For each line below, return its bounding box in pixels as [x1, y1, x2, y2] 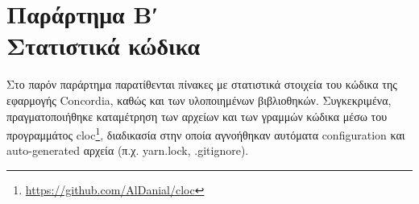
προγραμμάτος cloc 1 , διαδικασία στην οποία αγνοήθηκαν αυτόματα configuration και [6, 124, 405, 143]
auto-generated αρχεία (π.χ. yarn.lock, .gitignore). [6, 142, 249, 159]
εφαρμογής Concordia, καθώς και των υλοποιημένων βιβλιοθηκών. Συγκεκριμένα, [6, 91, 392, 108]
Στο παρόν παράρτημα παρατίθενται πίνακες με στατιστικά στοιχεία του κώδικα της [6, 76, 397, 93]
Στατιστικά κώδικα [6, 29, 201, 62]
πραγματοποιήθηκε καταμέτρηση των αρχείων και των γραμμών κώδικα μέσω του [6, 107, 388, 124]
